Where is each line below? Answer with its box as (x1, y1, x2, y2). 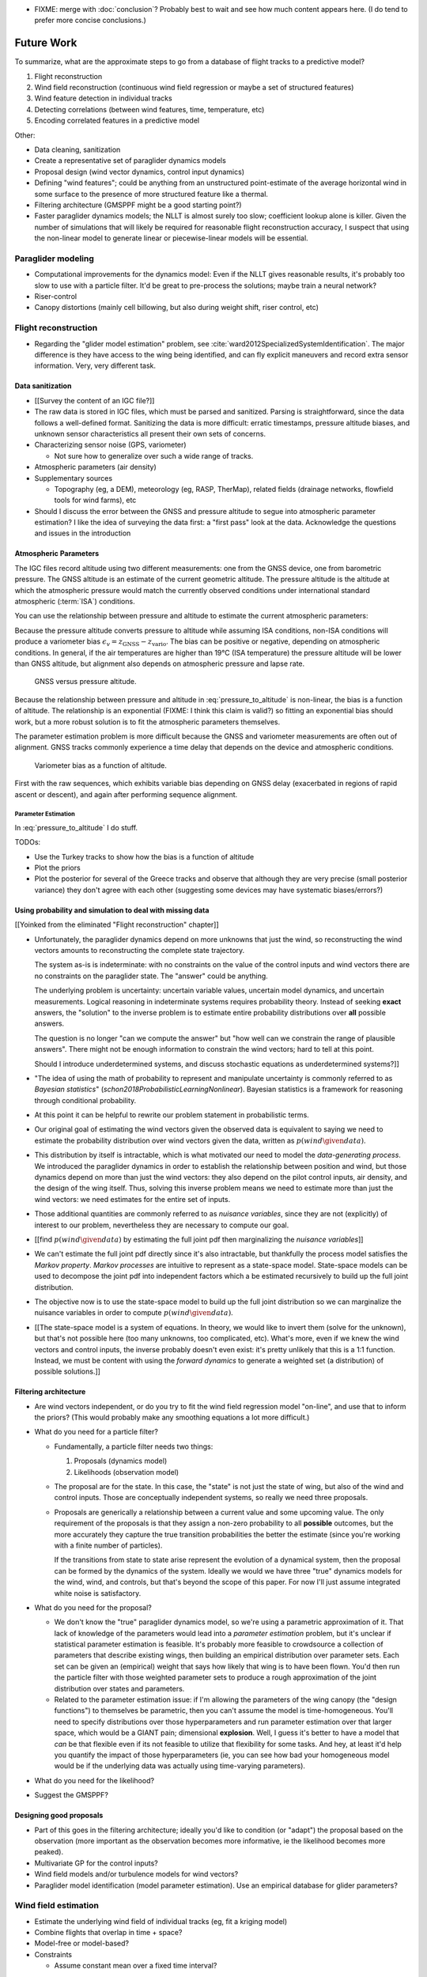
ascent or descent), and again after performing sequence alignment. (14, 789, 238, 799)
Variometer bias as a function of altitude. (34, 760, 168, 770)
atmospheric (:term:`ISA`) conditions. (14, 597, 135, 607)
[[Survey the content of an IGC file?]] (34, 395, 155, 405)
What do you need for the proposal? (34, 1602, 152, 1612)
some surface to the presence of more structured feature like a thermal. (34, 189, 269, 198)
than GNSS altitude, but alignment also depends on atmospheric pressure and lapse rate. (14, 659, 305, 668)
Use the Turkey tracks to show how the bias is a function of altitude (34, 852, 255, 861)
